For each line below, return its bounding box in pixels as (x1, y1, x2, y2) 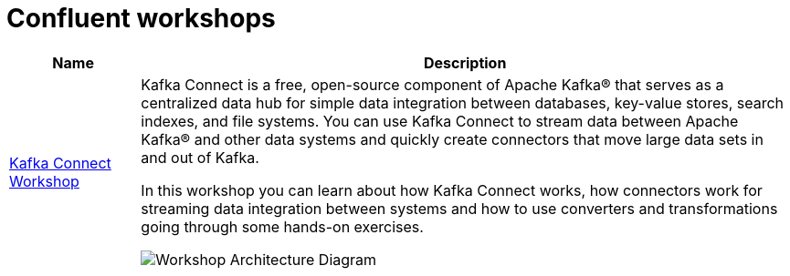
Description (423, 53, 507, 72)
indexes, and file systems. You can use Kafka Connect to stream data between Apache (141, 111, 739, 130)
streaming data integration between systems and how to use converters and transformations (141, 199, 778, 218)
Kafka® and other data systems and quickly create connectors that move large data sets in (141, 129, 764, 148)
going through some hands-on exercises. (141, 217, 424, 236)
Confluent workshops (6, 3, 276, 34)
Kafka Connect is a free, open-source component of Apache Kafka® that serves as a (141, 75, 724, 94)
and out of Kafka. (141, 148, 259, 167)
